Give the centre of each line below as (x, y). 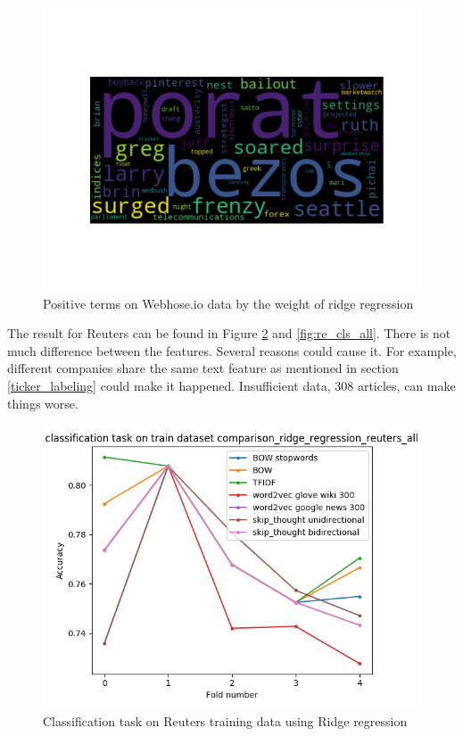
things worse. (43, 403)
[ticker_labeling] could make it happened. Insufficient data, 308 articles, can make (231, 385)
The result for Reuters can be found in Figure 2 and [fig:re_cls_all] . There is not (229, 333)
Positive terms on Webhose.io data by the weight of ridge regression (228, 303)
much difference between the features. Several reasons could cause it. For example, (232, 350)
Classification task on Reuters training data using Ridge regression (225, 720)
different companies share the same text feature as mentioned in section (203, 368)
